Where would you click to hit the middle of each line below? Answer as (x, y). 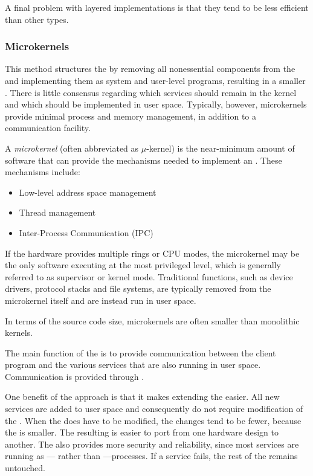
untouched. (25, 468)
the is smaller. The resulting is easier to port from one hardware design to (142, 432)
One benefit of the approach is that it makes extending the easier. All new (142, 397)
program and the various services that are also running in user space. (133, 365)
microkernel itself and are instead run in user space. (101, 300)
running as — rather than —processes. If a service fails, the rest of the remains (151, 456)
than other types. (37, 19)
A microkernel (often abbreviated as (72, 148)
